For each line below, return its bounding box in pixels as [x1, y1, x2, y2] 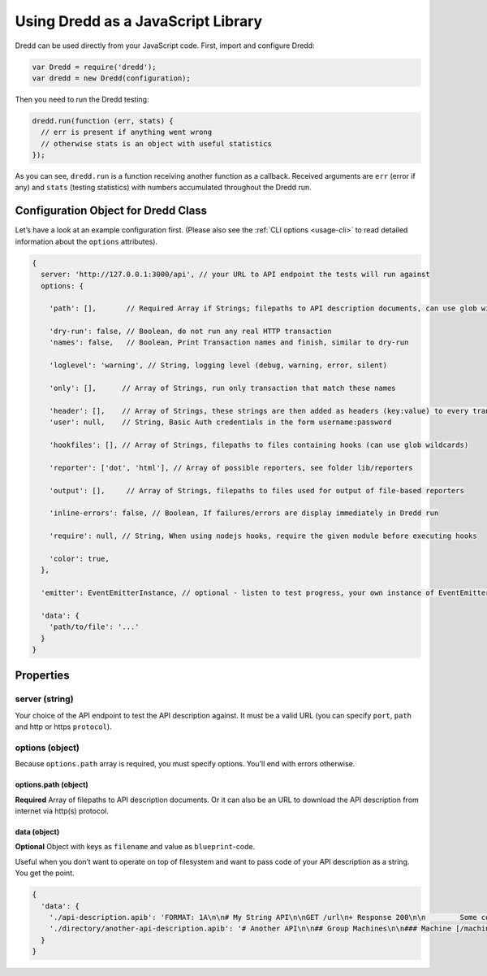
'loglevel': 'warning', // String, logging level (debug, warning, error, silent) [49, 361, 388, 370]
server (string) [15, 693, 74, 705]
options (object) [15, 742, 80, 753]
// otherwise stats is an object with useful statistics [41, 139, 272, 148]
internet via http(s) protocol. [15, 806, 109, 816]
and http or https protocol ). [15, 722, 113, 731]
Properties [15, 669, 70, 683]
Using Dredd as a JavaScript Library [15, 12, 263, 30]
